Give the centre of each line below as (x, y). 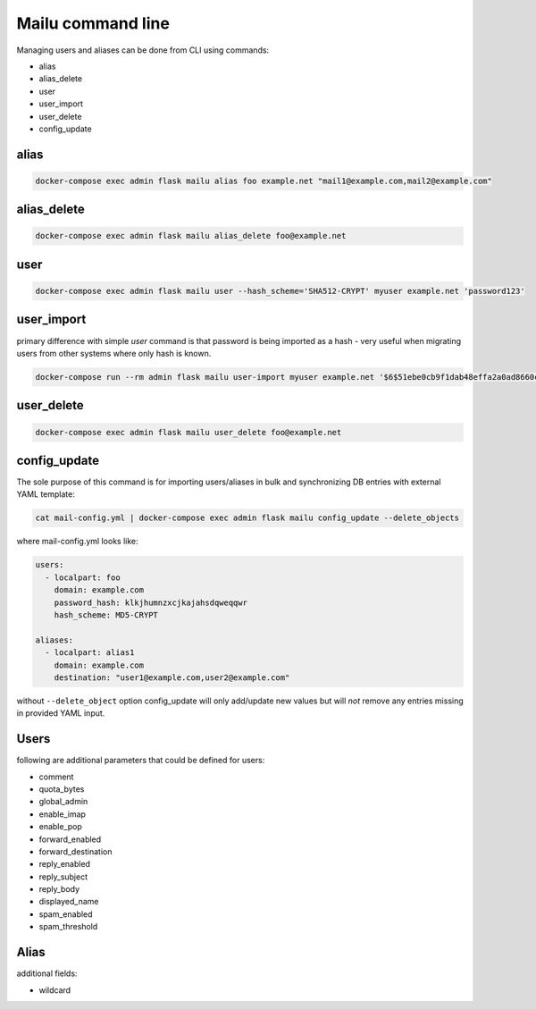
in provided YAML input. (61, 713)
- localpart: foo (83, 577)
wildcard (55, 990)
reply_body (59, 889)
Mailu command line (93, 23)
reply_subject (63, 877)
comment (56, 777)
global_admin (63, 802)
